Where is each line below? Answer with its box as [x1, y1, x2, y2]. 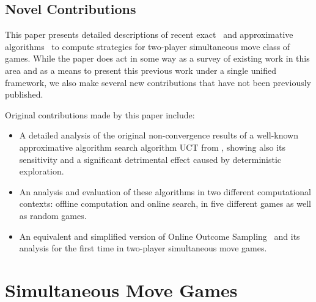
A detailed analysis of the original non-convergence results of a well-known [19, 129, 298, 142]
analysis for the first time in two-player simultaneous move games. [19, 242, 267, 254]
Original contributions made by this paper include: [5, 108, 195, 121]
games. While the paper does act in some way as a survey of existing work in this [5, 52, 310, 65]
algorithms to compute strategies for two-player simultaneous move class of [5, 40, 290, 52]
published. [5, 88, 43, 101]
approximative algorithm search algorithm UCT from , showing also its [19, 140, 286, 153]
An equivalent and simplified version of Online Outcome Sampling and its [19, 229, 300, 242]
